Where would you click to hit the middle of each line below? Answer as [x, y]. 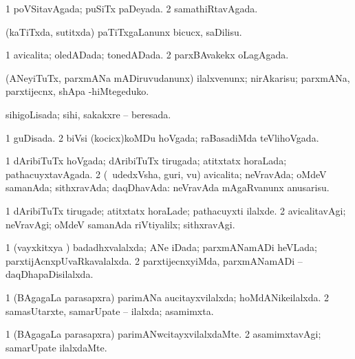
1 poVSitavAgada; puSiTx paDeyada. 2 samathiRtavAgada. [132, 8]
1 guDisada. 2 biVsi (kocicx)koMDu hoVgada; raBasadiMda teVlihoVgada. [162, 137]
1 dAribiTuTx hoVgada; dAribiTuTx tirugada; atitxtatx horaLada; [146, 161]
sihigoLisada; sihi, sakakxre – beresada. [88, 114]
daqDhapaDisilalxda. [50, 274]
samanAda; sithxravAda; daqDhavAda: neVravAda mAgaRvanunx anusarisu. [168, 187]
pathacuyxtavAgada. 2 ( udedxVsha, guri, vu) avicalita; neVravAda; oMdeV [166, 174]
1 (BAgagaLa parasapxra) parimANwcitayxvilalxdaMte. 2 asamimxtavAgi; [163, 334]
